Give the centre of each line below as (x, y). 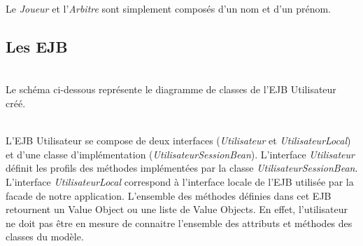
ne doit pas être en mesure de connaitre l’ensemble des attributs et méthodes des (179, 223)
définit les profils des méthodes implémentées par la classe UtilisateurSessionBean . (182, 168)
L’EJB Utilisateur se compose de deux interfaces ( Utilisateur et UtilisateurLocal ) (178, 141)
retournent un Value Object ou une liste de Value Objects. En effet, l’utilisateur (177, 209)
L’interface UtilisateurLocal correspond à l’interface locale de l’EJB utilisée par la (180, 181)
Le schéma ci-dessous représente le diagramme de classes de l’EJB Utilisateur (171, 89)
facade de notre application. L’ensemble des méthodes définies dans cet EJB (169, 195)
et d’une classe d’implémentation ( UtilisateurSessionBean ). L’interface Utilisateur (180, 154)
